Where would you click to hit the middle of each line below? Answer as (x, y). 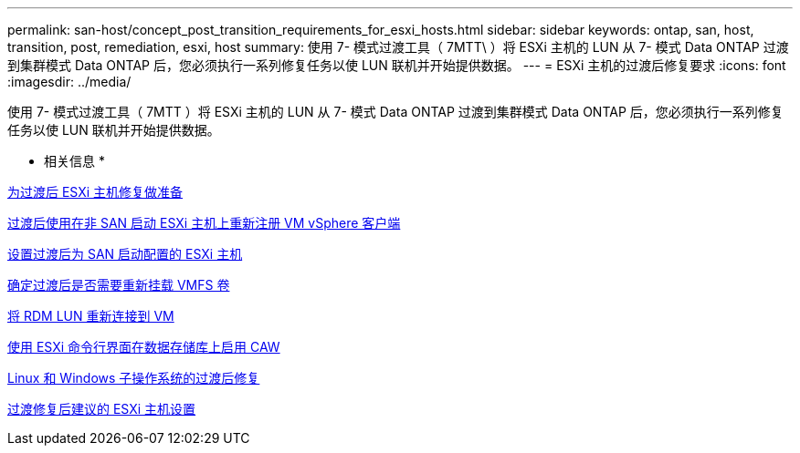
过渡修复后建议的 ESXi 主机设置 (102, 409)
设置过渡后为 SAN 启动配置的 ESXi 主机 (125, 254)
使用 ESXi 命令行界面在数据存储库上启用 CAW (144, 347)
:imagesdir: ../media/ (69, 82)
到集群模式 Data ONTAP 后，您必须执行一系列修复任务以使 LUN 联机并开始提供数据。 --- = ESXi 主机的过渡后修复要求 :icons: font (397, 65)
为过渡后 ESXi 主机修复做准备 (95, 192)
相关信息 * (74, 161)
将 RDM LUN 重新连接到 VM (91, 316)
